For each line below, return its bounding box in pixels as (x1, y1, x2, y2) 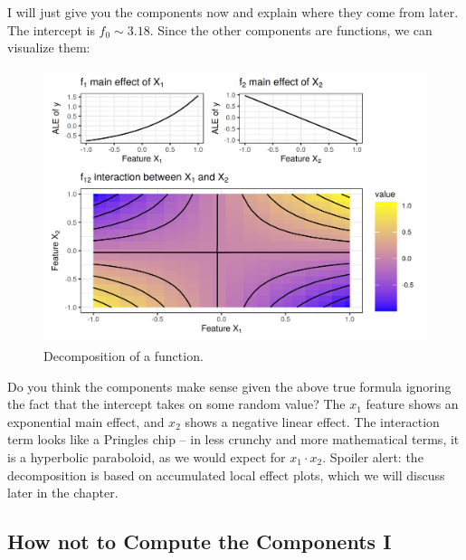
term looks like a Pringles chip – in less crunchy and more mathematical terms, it (7, 430, 460, 449)
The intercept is (7, 20, 95, 39)
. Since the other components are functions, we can (149, 20, 433, 39)
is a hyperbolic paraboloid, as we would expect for (7, 448, 286, 467)
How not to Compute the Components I (7, 527, 392, 555)
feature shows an (366, 394, 459, 413)
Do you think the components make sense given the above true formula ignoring (7, 376, 452, 395)
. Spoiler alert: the (322, 448, 423, 467)
